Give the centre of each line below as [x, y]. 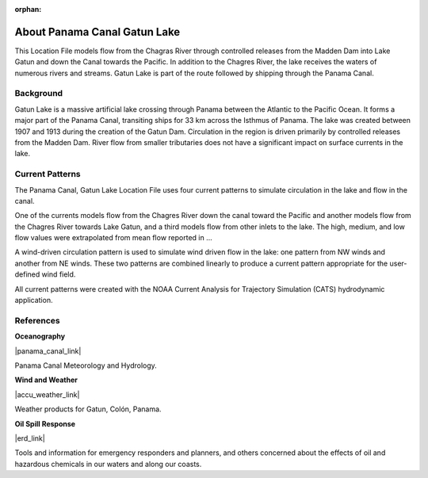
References [37, 320]
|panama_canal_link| [48, 351]
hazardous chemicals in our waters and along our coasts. [108, 464]
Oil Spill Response [45, 423]
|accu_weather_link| [47, 394]
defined [27, 274]
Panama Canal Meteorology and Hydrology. [86, 365]
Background [39, 94]
